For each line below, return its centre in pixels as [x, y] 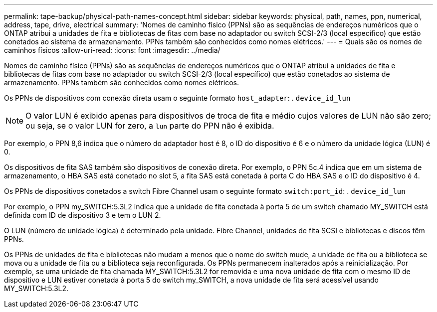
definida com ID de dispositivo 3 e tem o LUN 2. [83, 215]
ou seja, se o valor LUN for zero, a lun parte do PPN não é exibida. [150, 126]
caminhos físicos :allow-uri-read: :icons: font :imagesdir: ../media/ [112, 50]
